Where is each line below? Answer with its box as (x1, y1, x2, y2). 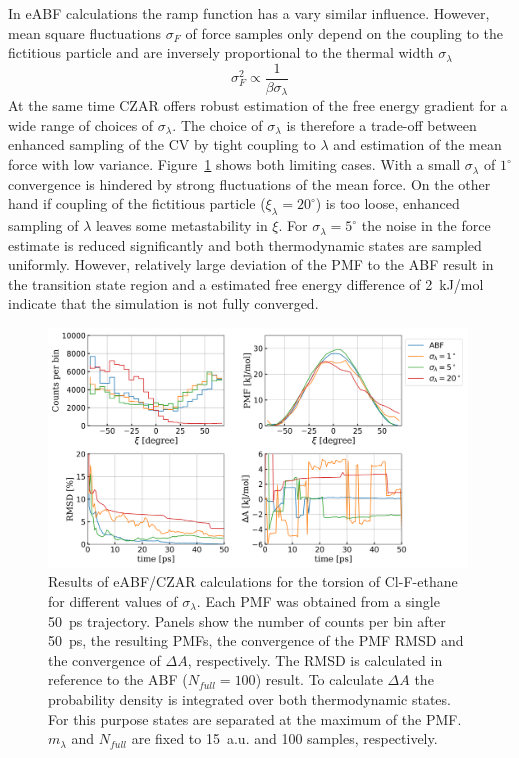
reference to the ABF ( (48, 669, 188, 690)
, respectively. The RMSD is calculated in (187, 649, 443, 670)
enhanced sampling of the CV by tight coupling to (8, 134, 316, 155)
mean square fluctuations (8, 22, 162, 43)
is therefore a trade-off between (286, 114, 477, 135)
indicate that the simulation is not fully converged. (8, 293, 319, 314)
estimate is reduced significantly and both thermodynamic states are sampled (8, 234, 482, 255)
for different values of (48, 591, 178, 612)
